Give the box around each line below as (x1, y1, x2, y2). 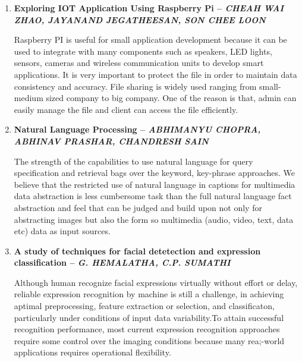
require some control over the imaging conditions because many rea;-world (14, 334, 285, 347)
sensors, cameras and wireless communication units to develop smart (14, 56, 264, 69)
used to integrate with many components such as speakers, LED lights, (14, 45, 272, 57)
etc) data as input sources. (14, 225, 111, 237)
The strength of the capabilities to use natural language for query (14, 155, 253, 167)
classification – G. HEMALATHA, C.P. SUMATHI (14, 256, 231, 269)
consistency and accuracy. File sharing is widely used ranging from (14, 80, 257, 92)
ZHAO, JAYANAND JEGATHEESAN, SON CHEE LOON (14, 13, 266, 26)
